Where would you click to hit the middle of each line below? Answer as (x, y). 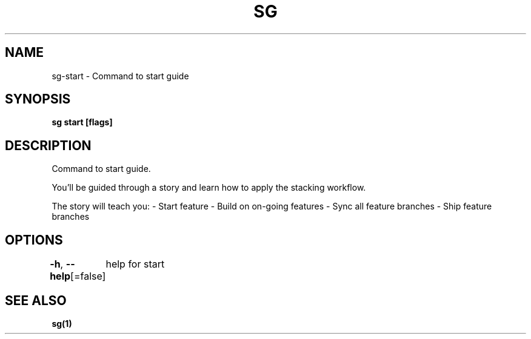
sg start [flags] (82, 122)
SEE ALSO (36, 300)
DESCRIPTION (48, 145)
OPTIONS (34, 240)
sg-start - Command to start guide (120, 76)
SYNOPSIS (38, 99)
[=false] (88, 276)
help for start (135, 264)
